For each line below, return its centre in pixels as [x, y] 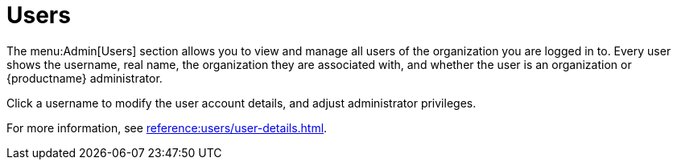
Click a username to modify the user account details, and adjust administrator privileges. [241, 103]
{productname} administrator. [85, 78]
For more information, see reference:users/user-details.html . [167, 128]
